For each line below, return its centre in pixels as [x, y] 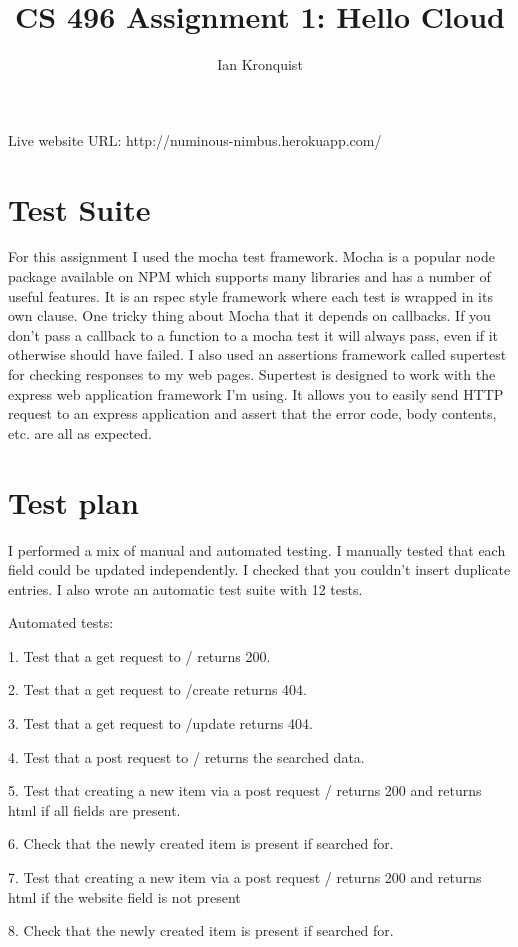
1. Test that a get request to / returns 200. [139, 655]
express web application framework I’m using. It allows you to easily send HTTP [256, 393]
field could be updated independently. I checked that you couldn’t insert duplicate [259, 569]
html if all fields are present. [94, 809]
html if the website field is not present [124, 896]
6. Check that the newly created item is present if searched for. [201, 843]
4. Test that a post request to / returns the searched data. [186, 756]
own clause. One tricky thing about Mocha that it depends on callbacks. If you [249, 315]
